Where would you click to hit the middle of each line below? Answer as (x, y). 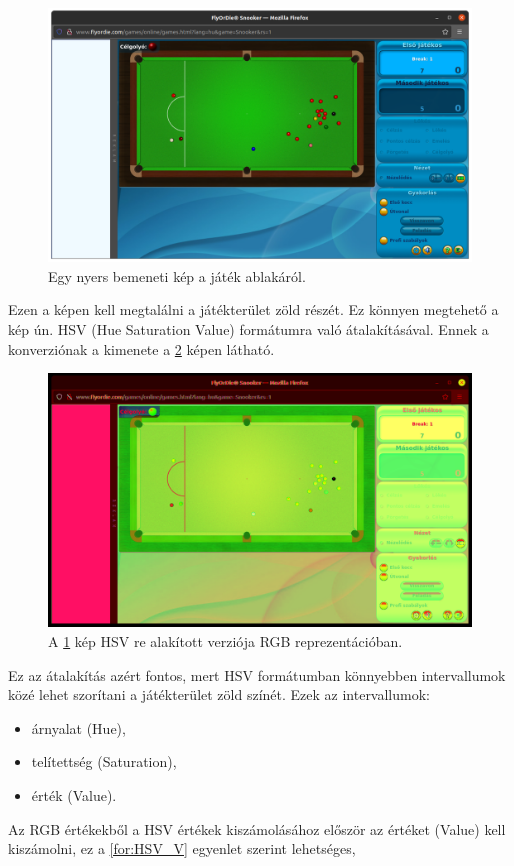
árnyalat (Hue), (78, 727)
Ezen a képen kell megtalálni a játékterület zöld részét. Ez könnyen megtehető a (253, 309)
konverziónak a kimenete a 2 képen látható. (141, 348)
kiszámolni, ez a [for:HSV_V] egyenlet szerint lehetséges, (182, 848)
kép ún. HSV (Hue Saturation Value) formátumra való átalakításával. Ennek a (248, 329)
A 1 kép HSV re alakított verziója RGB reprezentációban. (225, 641)
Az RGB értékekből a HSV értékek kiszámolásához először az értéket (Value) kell (257, 828)
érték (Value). (74, 795)
